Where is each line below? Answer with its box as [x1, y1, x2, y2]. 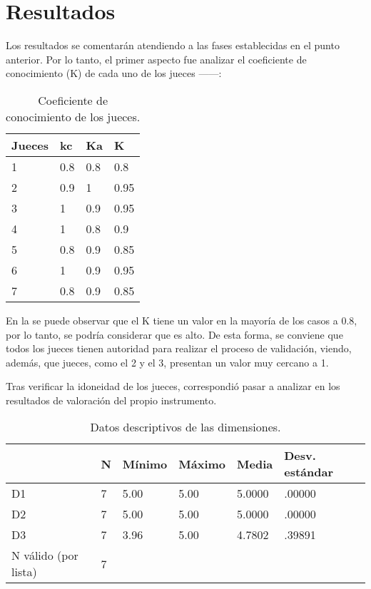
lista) [11, 563, 37, 580]
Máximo [178, 455, 226, 472]
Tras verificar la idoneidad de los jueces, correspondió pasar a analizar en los [6, 379, 340, 394]
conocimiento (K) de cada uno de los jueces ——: [6, 66, 222, 81]
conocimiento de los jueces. [6, 108, 141, 125]
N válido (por [11, 547, 78, 564]
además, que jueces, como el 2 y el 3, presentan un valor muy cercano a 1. [6, 354, 329, 369]
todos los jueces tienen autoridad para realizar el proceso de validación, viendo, [6, 341, 352, 356]
